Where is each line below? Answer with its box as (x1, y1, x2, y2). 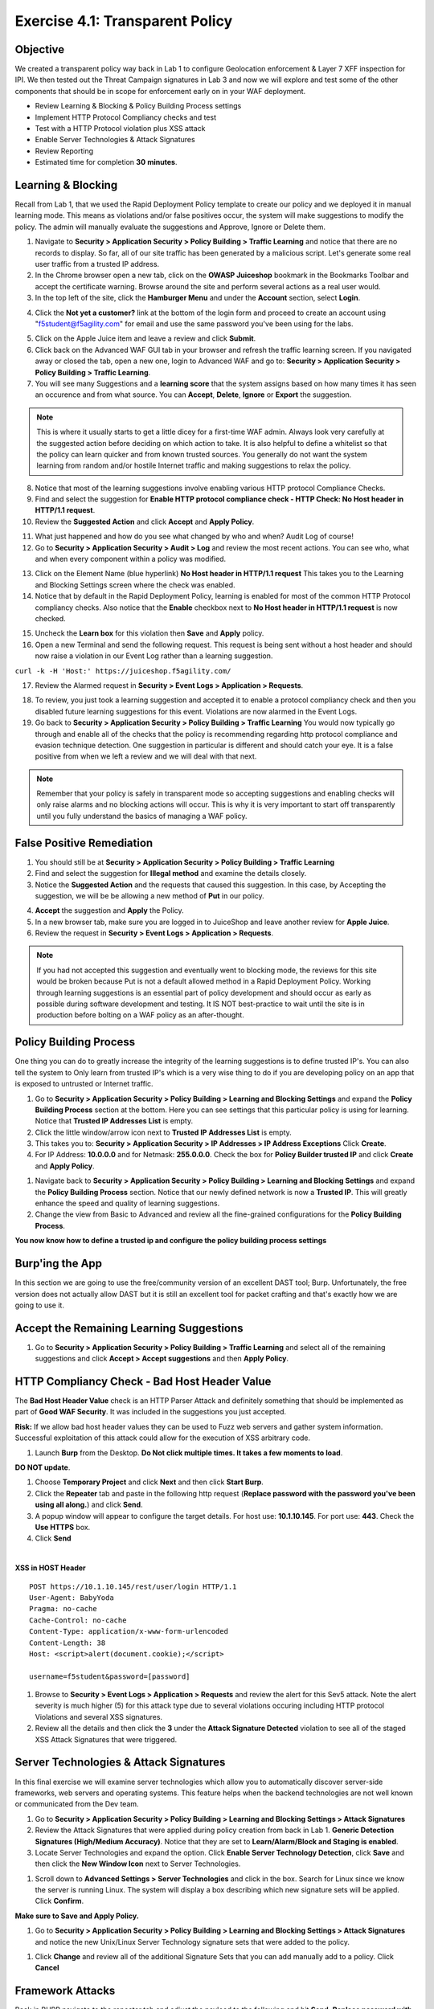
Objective (14, 43, 65, 56)
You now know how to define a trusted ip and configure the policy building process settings (14, 1236, 327, 1246)
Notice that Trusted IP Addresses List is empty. (35, 1116, 193, 1126)
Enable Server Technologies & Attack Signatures (35, 135, 196, 145)
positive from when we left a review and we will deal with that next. (35, 751, 257, 761)
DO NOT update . (14, 1463, 71, 1472)
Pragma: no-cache (29, 1604, 97, 1614)
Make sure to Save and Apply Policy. (14, 1911, 140, 1921)
